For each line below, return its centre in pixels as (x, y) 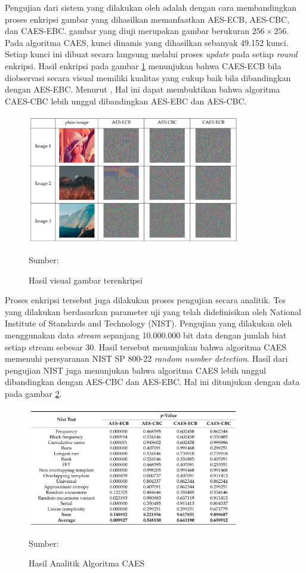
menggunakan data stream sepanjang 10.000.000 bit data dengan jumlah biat (146, 335)
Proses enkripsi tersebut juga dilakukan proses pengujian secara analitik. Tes (145, 300)
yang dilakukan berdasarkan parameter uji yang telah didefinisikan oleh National (153, 311)
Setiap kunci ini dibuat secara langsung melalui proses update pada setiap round (151, 54)
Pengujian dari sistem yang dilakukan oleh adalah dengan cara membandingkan (151, 7)
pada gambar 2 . (33, 393)
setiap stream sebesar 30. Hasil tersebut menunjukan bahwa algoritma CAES (146, 346)
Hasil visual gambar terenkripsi (86, 280)
